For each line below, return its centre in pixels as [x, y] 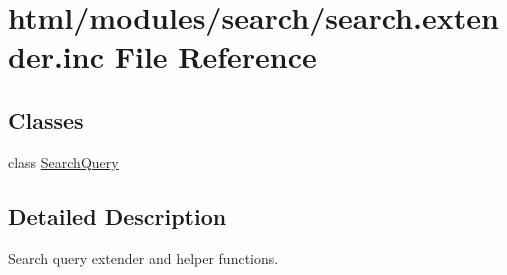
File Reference [215, 56]
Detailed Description [117, 215]
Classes [46, 119]
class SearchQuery [63, 161]
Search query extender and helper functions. [143, 257]
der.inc [56, 56]
